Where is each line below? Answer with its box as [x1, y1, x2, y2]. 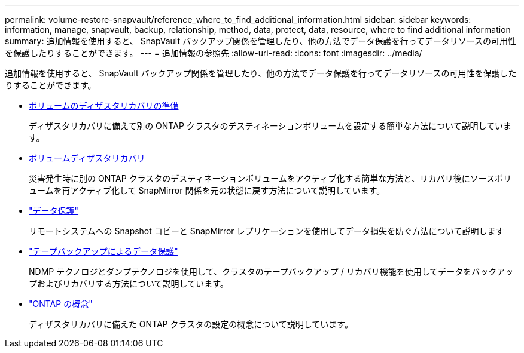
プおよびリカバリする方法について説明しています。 [29, 278, 229, 288]
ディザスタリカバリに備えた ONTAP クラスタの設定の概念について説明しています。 [29, 319, 353, 329]
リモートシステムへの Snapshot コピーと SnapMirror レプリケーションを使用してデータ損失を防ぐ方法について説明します [29, 226, 504, 236]
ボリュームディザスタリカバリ [29, 153, 145, 163]
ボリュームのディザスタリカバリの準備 [29, 100, 179, 110]
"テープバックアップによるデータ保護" [29, 246, 178, 256]
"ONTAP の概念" [29, 299, 93, 309]
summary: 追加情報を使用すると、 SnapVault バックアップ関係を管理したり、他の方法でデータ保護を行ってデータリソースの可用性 [5, 36, 516, 46]
